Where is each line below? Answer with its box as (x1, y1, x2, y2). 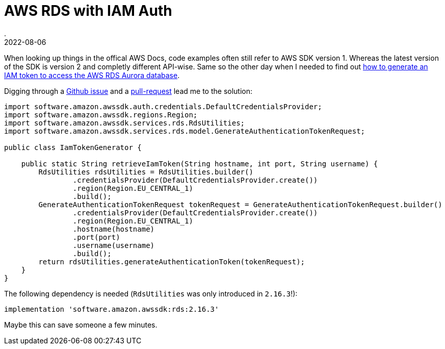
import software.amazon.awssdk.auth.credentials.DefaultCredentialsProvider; (4, 102, 322, 111)
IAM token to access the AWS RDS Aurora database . (4, 70, 180, 80)
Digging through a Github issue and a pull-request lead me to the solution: (4, 86, 252, 95)
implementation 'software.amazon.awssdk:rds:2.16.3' (4, 305, 219, 313)
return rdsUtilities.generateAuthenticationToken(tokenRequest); (38, 257, 305, 266)
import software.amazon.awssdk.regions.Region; (4, 110, 198, 119)
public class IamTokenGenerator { (4, 143, 142, 152)
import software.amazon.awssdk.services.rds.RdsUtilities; (4, 118, 245, 127)
